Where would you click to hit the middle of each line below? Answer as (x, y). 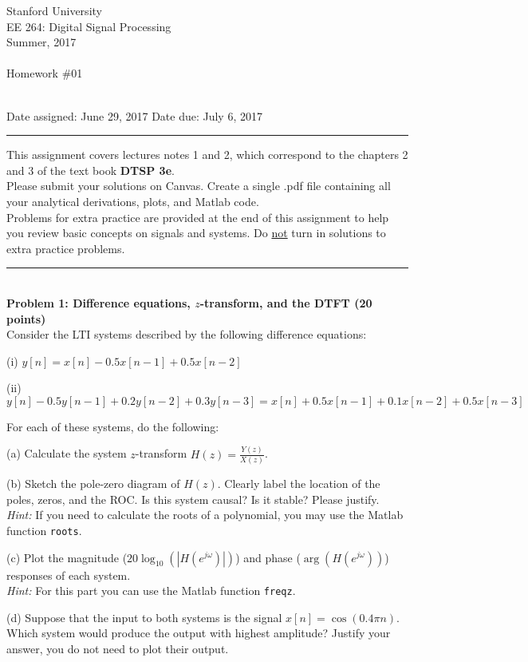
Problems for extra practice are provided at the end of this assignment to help (198, 217)
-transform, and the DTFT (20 (286, 302)
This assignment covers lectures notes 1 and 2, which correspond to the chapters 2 (207, 155)
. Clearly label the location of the (299, 484)
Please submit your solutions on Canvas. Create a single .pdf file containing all (199, 186)
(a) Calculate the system (67, 453)
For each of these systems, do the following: (113, 426)
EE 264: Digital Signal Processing (89, 26)
